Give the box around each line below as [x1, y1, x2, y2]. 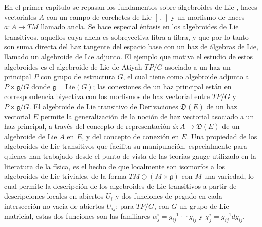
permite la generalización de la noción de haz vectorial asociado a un [40, 111, 254, 121]
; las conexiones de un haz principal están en [93, 81, 232, 91]
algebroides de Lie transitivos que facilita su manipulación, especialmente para [4, 141, 247, 151]
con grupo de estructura [41, 71, 115, 82]
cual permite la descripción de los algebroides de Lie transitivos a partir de [4, 180, 237, 191]
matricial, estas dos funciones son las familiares [4, 211, 151, 221]
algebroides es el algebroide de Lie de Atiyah [4, 61, 142, 72]
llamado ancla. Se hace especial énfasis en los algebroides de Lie [41, 21, 239, 32]
